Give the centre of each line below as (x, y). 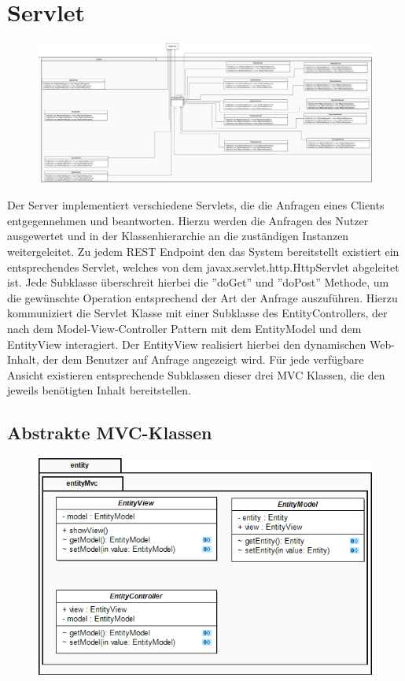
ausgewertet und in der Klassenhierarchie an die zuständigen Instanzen (178, 236)
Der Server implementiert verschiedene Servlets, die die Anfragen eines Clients (196, 205)
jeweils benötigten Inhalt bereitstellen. (99, 390)
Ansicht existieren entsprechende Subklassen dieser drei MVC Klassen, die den (196, 374)
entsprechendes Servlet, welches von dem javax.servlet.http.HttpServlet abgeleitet (203, 266)
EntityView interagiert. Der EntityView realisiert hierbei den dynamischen (187, 344)
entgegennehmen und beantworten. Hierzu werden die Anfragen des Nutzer (188, 220)
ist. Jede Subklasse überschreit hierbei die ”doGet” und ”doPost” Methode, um (198, 282)
